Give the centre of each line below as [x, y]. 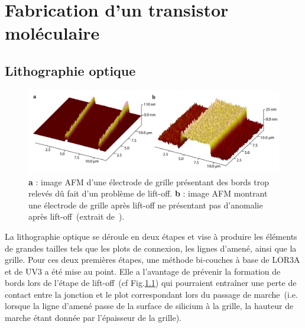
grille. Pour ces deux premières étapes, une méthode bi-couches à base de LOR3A [152, 260]
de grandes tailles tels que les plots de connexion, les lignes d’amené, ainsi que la [151, 248]
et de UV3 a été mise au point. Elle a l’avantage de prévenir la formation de [143, 271]
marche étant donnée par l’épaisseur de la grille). [93, 318]
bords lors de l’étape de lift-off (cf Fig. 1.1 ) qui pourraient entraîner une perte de [151, 283]
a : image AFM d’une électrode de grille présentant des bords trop [149, 181]
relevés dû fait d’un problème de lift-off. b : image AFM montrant [148, 193]
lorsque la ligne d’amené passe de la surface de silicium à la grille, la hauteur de [149, 306]
